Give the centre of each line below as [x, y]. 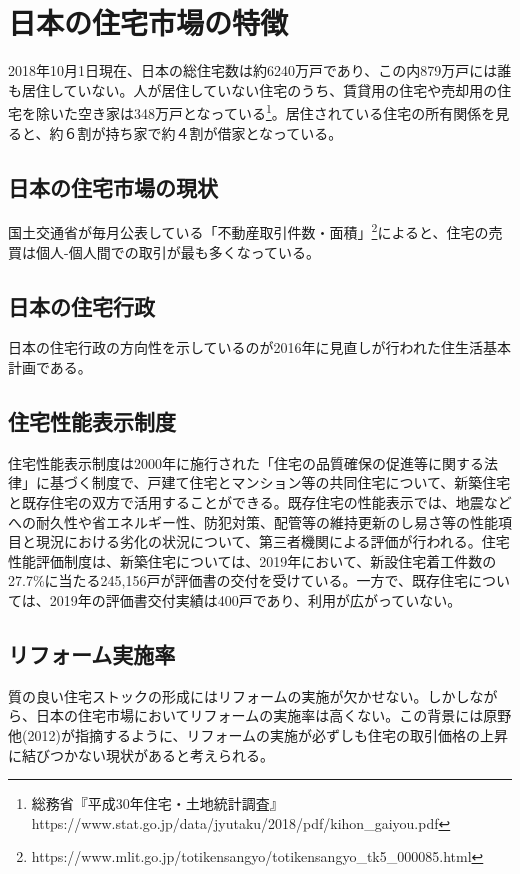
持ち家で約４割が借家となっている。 [224, 132]
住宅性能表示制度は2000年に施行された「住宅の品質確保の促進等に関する [246, 462]
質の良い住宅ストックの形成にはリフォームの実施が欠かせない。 [218, 695]
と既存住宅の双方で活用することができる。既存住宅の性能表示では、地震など [260, 501]
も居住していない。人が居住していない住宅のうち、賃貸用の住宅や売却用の [253, 89]
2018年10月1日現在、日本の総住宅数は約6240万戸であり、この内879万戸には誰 [260, 70]
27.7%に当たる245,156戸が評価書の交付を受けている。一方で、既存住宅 [238, 580]
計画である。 [50, 367]
